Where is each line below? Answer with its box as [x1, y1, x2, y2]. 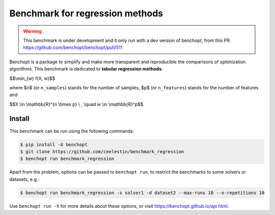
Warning [23, 28, 42, 34]
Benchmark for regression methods [9, 8, 163, 19]
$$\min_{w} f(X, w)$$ [9, 75, 56, 81]
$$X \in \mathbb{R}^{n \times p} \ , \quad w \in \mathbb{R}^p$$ [9, 101, 144, 107]
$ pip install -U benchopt [20, 141, 88, 148]
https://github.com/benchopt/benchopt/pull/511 [23, 44, 123, 51]
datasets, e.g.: [9, 176, 40, 182]
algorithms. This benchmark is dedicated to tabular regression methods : [9, 66, 163, 72]
